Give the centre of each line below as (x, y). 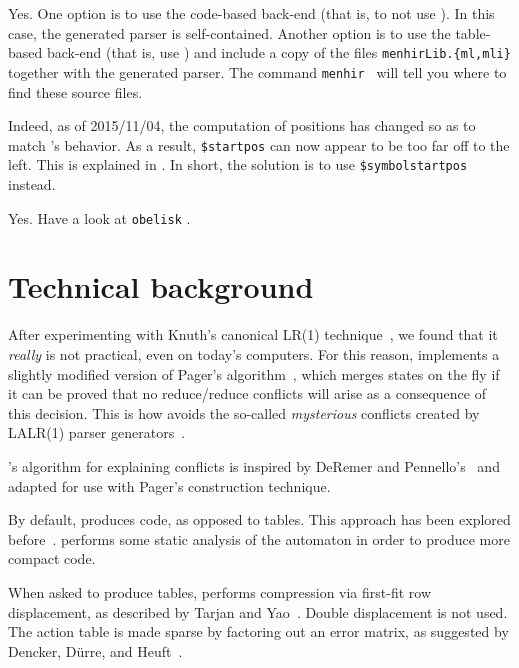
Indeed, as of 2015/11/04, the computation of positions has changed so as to (242, 125)
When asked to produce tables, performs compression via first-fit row (220, 591)
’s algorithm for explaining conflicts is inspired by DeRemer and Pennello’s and (254, 465)
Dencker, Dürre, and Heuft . (95, 650)
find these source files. (75, 91)
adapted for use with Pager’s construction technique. (169, 485)
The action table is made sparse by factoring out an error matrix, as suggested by (258, 631)
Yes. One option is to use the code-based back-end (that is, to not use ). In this (251, 13)
